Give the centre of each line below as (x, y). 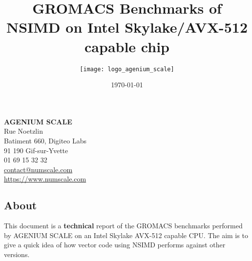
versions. (17, 254)
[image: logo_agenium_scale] (127, 69)
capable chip (127, 46)
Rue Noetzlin (23, 131)
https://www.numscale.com (45, 179)
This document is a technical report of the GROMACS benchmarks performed (123, 226)
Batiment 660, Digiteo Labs (45, 140)
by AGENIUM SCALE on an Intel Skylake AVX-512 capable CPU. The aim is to (126, 235)
